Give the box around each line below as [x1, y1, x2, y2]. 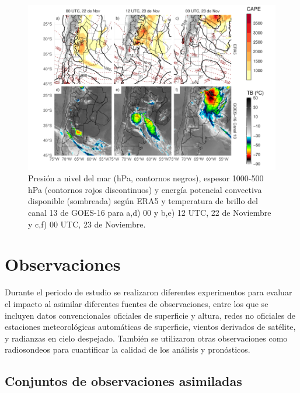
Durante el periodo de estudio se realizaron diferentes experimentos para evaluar [5, 286, 292, 298]
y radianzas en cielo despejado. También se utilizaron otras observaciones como [5, 332, 288, 344]
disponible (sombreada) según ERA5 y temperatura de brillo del [28, 195, 258, 207]
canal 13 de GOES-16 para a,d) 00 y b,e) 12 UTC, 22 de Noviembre [28, 206, 271, 219]
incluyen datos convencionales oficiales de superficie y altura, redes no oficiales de [5, 309, 295, 321]
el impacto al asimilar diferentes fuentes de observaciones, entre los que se [5, 297, 268, 309]
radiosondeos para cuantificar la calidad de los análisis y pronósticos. [5, 343, 250, 356]
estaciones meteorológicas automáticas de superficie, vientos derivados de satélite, [5, 320, 296, 333]
